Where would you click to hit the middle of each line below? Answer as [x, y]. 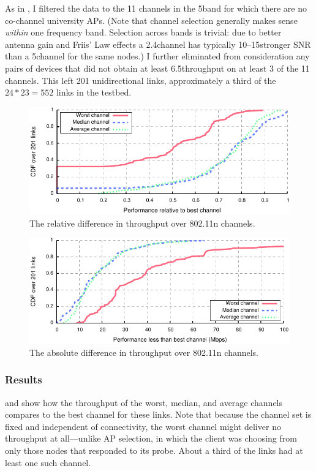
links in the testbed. [94, 92]
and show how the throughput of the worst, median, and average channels [144, 402]
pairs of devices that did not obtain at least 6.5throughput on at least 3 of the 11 [157, 68]
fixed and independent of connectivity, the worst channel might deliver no [143, 426]
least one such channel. [48, 462]
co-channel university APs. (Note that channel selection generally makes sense [151, 20]
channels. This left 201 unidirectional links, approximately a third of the [141, 80]
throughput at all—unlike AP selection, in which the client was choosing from [151, 438]
